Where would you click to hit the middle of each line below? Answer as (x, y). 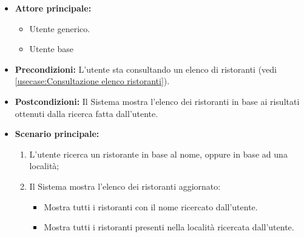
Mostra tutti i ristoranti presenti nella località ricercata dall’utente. (169, 227)
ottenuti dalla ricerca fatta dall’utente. (86, 113)
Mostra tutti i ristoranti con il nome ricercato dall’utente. (151, 206)
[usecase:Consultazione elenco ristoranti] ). (92, 81)
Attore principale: (53, 8)
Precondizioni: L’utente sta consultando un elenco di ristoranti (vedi (146, 69)
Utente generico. (60, 28)
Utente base (51, 49)
